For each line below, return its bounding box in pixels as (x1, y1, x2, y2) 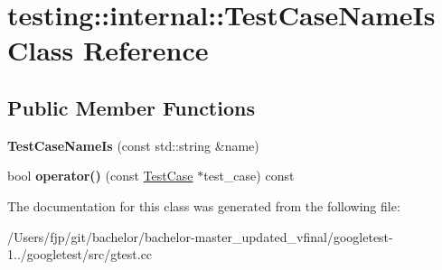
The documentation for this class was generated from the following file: (7, 196, 400, 215)
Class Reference (7, 32, 209, 69)
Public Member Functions (7, 93, 255, 121)
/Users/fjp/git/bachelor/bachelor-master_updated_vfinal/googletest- (7, 227, 393, 246)
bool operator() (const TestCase (7, 166, 193, 185)
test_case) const (203, 166, 295, 185)
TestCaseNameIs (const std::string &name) (7, 135, 259, 154)
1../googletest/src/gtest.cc (7, 245, 153, 264)
